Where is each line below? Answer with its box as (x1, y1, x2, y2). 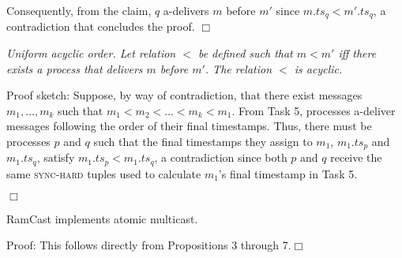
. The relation (205, 60, 272, 77)
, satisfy (36, 149, 75, 166)
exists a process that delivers (6, 60, 143, 77)
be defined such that (197, 45, 293, 62)
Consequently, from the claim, (6, 2, 152, 18)
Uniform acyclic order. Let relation (6, 45, 176, 62)
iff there (338, 45, 377, 62)
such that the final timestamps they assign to (93, 133, 313, 150)
